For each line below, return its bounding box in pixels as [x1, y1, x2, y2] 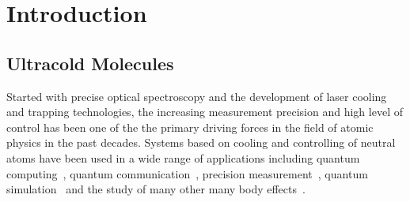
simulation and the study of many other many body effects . [6, 181, 306, 197]
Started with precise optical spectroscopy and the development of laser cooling [6, 88, 387, 104]
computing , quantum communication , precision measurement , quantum [6, 165, 368, 181]
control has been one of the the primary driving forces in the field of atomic [6, 118, 374, 135]
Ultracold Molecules [6, 50, 174, 75]
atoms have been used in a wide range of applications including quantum [6, 149, 360, 166]
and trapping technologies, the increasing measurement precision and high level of [6, 103, 403, 120]
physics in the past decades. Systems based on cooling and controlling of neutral [6, 134, 396, 151]
